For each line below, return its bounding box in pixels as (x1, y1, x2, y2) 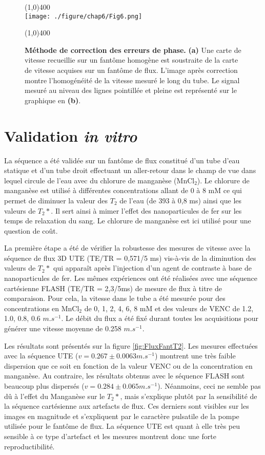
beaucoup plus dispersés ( (4, 381, 85, 391)
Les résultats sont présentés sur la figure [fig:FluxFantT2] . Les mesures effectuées (4, 340, 258, 351)
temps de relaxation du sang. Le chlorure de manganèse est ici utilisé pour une (4, 215, 251, 226)
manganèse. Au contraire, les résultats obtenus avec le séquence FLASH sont (4, 370, 245, 381)
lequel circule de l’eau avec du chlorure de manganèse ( (4, 175, 177, 185)
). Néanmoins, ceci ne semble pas (157, 381, 261, 391)
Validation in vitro (4, 125, 137, 146)
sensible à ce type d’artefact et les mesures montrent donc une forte (4, 430, 216, 441)
